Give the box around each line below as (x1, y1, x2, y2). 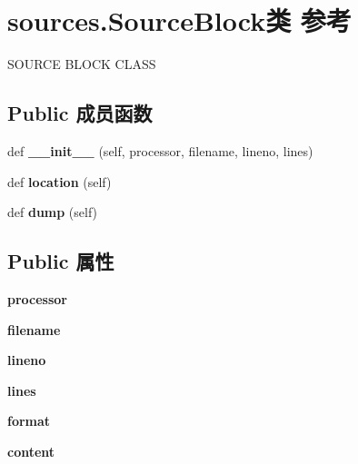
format (7, 411, 51, 430)
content (7, 441, 55, 460)
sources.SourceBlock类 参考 (7, 2, 352, 39)
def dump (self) (7, 202, 98, 222)
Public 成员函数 (7, 99, 153, 127)
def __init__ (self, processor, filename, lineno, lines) (7, 141, 313, 160)
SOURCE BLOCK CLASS (7, 54, 156, 74)
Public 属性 (7, 247, 114, 275)
